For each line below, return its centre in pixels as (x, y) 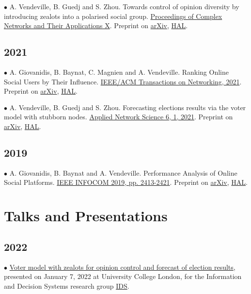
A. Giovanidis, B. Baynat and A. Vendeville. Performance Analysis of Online (123, 172)
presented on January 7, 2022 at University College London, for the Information (123, 276)
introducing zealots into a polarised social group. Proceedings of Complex (113, 16)
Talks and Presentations (86, 216)
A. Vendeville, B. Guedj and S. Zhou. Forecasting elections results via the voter (128, 107)
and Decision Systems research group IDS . (67, 286)
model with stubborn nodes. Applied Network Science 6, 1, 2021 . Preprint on (118, 117)
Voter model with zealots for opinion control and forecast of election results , (122, 267)
